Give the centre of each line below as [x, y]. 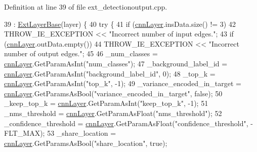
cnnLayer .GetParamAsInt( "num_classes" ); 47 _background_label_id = [116, 63]
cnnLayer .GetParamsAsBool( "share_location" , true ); [86, 143]
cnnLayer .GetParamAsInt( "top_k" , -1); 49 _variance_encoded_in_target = [123, 83]
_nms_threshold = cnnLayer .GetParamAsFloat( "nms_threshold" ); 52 [113, 113]
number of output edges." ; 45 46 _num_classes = [81, 53]
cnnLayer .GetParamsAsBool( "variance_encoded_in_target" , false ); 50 [113, 93]
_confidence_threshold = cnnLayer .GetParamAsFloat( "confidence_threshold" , [126, 123]
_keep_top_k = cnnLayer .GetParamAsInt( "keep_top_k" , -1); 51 [106, 103]
